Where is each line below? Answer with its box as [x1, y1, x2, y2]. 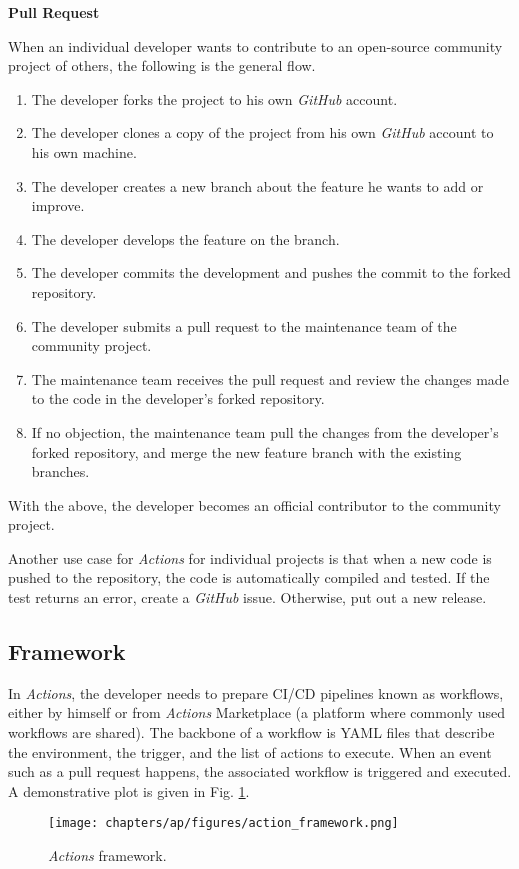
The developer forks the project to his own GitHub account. [31, 88, 398, 109]
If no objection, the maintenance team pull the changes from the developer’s [31, 421, 499, 442]
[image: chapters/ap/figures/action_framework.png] [48, 816, 399, 831]
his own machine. [31, 141, 137, 162]
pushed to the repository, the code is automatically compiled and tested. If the [8, 567, 490, 588]
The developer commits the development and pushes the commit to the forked [31, 262, 511, 283]
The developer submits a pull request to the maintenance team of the [31, 315, 457, 336]
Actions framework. [48, 845, 167, 866]
